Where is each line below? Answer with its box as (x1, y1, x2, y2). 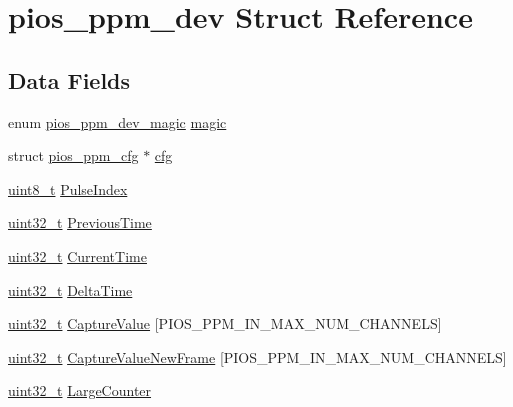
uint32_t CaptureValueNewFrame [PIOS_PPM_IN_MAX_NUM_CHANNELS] (8, 346, 507, 367)
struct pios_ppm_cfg (8, 145, 139, 166)
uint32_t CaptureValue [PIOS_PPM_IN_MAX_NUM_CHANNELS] (8, 313, 442, 334)
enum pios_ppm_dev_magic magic (8, 111, 227, 132)
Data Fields (8, 64, 131, 95)
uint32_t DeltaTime (8, 279, 133, 300)
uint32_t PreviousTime (8, 212, 152, 233)
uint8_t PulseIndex (8, 178, 128, 199)
